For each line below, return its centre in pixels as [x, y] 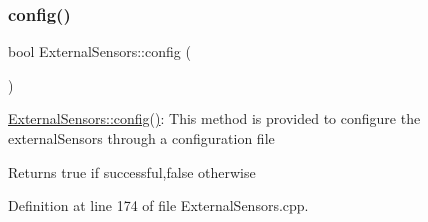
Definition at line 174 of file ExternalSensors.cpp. [158, 205]
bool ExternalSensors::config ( [99, 51]
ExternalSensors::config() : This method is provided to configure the [214, 118]
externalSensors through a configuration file [141, 138]
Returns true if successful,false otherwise [132, 171]
